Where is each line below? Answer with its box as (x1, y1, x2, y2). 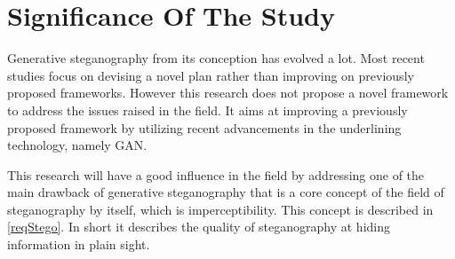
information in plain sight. (7, 235, 150, 254)
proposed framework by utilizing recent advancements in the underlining (7, 118, 402, 137)
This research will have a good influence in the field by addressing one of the (7, 165, 425, 184)
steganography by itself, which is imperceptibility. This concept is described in (7, 200, 434, 218)
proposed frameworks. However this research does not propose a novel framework (7, 83, 449, 102)
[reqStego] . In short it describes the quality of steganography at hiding (7, 217, 391, 236)
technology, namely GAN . (7, 136, 148, 154)
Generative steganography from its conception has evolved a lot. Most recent (7, 49, 425, 67)
